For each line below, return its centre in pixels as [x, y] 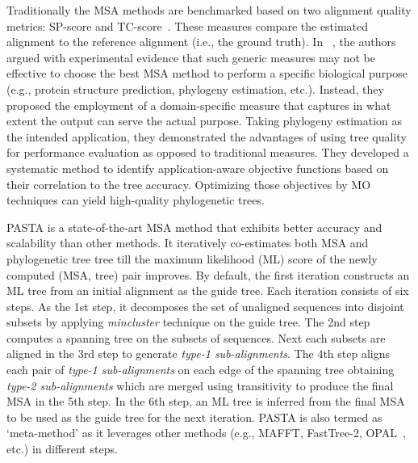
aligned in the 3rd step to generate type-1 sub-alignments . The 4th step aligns [198, 354]
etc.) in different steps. [62, 449]
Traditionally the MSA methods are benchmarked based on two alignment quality [209, 10]
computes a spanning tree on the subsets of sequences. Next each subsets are [196, 337]
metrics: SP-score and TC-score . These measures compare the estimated [188, 25]
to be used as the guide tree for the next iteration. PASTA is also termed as [194, 417]
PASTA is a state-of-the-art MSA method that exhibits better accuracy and [194, 227]
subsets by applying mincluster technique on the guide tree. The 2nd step [188, 322]
